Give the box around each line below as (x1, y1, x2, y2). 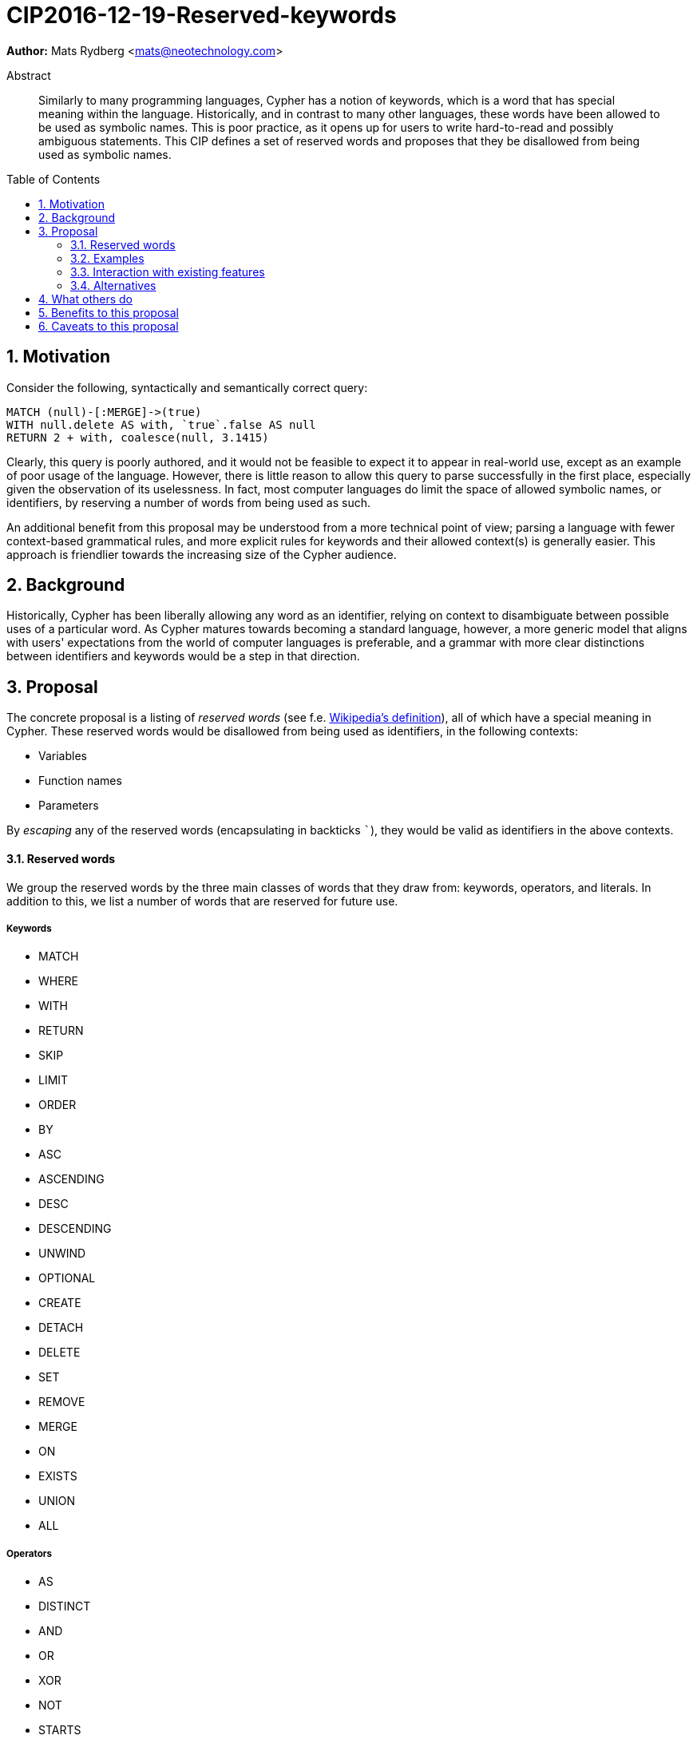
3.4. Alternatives (70, 278, 156, 292)
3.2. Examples (70, 251, 145, 265)
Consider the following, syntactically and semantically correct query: (6, 380, 368, 394)
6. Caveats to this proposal (38, 319, 179, 333)
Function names (38, 774, 122, 788)
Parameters (38, 798, 99, 813)
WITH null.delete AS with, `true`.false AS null (6, 418, 316, 431)
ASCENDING (38, 1172, 105, 1186)
